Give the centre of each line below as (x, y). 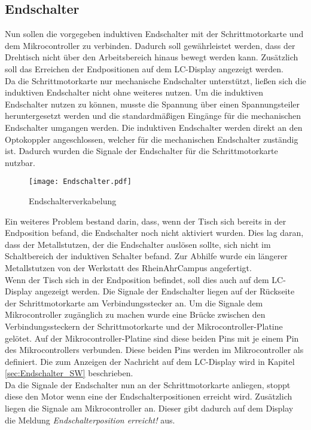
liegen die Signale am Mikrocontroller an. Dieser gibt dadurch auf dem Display (149, 408)
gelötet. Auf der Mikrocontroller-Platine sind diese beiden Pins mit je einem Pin (152, 338)
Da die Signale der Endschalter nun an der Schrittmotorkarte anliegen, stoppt (148, 384)
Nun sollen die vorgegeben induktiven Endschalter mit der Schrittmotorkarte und (154, 34)
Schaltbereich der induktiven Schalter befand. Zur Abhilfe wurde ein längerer (146, 256)
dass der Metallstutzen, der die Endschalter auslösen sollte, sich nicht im (138, 244)
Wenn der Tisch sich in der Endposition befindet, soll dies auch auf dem (137, 279)
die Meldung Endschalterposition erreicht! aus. (90, 420)
